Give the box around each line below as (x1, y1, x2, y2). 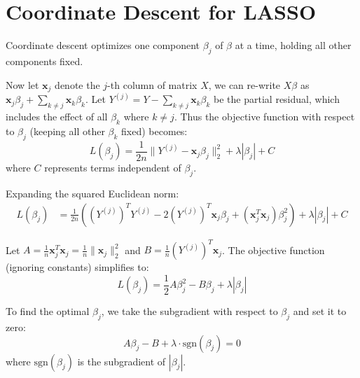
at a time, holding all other (235, 38, 352, 52)
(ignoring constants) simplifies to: (6, 260, 149, 274)
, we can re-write (208, 77, 281, 92)
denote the (55, 77, 100, 92)
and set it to (293, 304, 347, 318)
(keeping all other (29, 124, 105, 138)
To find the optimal (6, 304, 90, 318)
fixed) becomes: (121, 124, 188, 138)
